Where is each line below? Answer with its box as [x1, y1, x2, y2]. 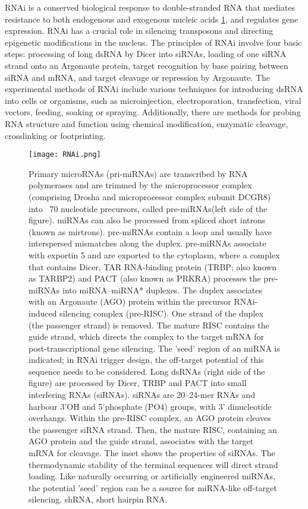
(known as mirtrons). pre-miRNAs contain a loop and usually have [29, 225, 272, 238]
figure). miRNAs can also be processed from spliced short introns [29, 214, 266, 226]
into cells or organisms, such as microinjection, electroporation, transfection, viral [5, 94, 301, 106]
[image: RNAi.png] [29, 150, 101, 159]
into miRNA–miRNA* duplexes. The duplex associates [62, 283, 262, 296]
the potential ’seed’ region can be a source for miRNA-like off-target [29, 481, 277, 494]
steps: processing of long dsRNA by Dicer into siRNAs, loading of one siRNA [5, 48, 287, 60]
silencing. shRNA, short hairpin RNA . [29, 493, 168, 505]
